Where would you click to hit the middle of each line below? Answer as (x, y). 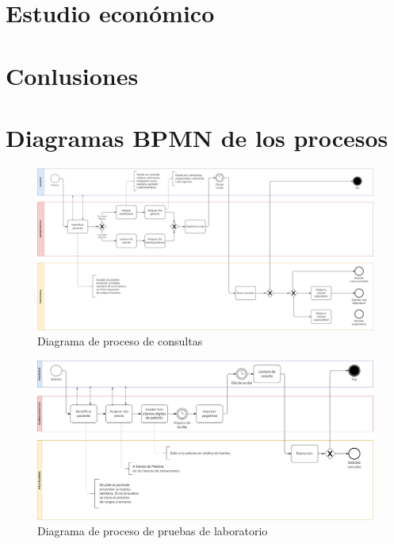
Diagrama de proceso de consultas (120, 341)
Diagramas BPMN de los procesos (197, 137)
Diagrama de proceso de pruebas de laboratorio (153, 531)
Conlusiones (72, 75)
